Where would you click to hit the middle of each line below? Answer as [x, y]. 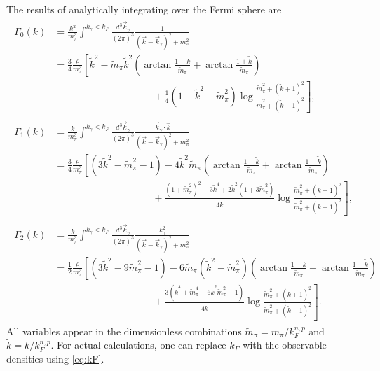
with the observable [285, 345]
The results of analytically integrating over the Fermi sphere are [144, 9]
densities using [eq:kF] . [55, 358]
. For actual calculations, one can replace [138, 345]
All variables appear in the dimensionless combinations [124, 331]
